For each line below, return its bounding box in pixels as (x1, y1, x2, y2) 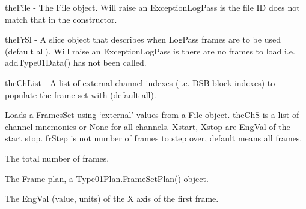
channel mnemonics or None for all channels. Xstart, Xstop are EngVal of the (5, 120, 290, 132)
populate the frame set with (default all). (5, 88, 156, 101)
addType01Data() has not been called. (5, 56, 147, 69)
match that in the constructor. (5, 13, 117, 25)
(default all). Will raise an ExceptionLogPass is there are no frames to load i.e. (5, 44, 295, 57)
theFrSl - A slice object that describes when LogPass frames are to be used (5, 33, 281, 46)
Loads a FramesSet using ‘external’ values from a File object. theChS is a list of (5, 108, 299, 121)
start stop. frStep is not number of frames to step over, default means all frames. (5, 132, 302, 144)
